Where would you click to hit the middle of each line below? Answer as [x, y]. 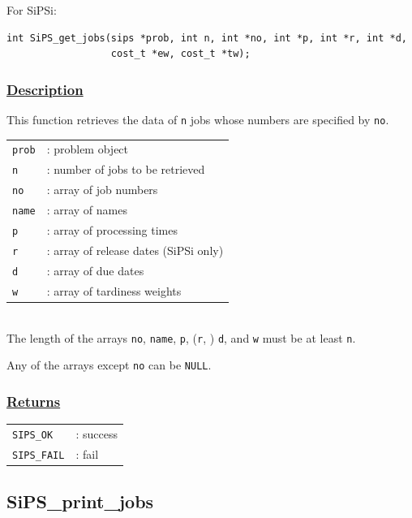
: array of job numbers [102, 190]
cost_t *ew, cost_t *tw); [180, 54]
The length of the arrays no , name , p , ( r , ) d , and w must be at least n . [181, 337]
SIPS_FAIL [39, 455]
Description [45, 89]
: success [97, 433]
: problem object [88, 149]
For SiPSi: [32, 10]
